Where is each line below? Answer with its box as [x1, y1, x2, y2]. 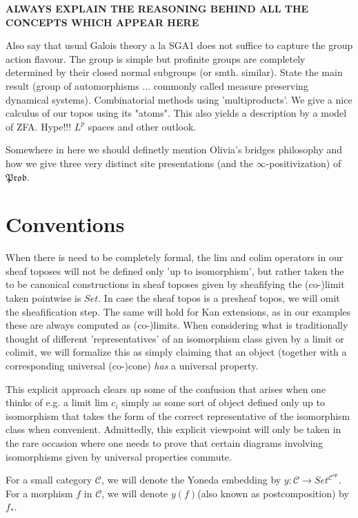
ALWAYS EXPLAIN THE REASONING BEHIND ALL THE [6, 1, 309, 15]
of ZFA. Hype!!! [6, 119, 72, 133]
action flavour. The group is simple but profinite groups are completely [6, 51, 306, 66]
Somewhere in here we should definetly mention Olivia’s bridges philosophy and [6, 142, 343, 157]
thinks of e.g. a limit [6, 395, 92, 410]
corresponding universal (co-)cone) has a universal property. [6, 358, 259, 372]
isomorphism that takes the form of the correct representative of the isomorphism [6, 408, 350, 423]
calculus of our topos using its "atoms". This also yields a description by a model [6, 106, 347, 120]
